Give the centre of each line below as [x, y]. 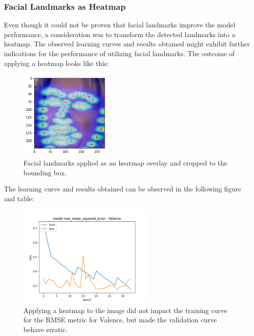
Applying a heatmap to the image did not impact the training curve [125, 310]
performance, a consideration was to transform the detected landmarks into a [120, 34]
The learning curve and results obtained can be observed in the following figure [123, 189]
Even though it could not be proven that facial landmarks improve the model [120, 25]
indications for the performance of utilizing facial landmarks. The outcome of [119, 53]
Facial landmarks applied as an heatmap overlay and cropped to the [125, 163]
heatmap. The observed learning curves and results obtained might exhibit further [127, 44]
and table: [19, 198]
